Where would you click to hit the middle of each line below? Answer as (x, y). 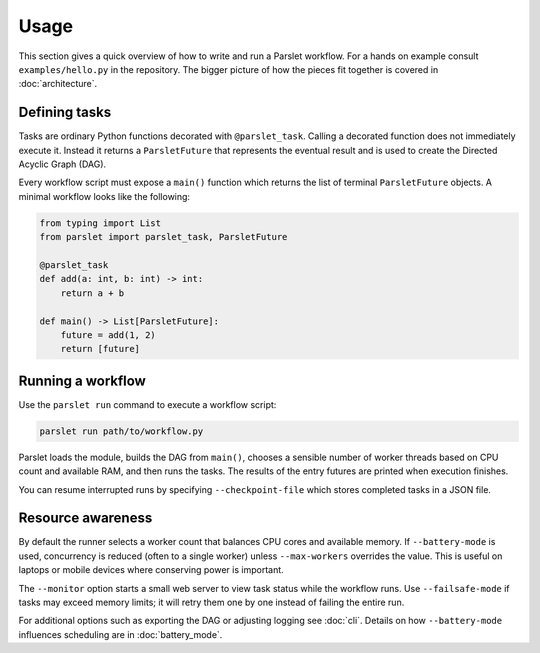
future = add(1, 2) (108, 334)
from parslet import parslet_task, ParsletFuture (163, 237)
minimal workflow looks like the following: (104, 196)
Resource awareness (85, 518)
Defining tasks (65, 112)
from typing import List (100, 223)
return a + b (92, 293)
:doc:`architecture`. (58, 84)
